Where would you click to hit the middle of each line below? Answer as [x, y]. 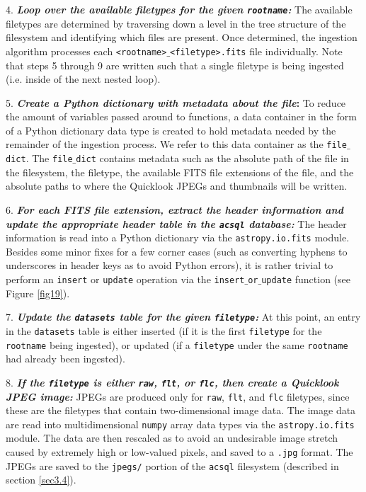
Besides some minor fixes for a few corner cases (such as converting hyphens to [177, 251]
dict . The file [39, 158]
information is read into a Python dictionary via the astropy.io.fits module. [178, 238]
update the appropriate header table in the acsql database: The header [176, 223]
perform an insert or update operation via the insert [125, 279]
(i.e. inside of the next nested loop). [83, 79]
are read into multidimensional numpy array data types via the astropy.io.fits [180, 424]
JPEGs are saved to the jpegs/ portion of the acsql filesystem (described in [172, 465]
